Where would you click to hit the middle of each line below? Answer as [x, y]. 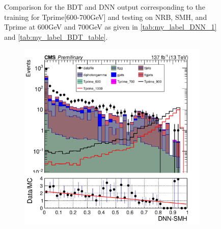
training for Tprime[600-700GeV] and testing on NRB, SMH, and [106, 17]
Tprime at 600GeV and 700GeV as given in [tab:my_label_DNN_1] [110, 27]
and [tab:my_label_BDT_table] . [56, 36]
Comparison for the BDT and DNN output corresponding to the [105, 7]
